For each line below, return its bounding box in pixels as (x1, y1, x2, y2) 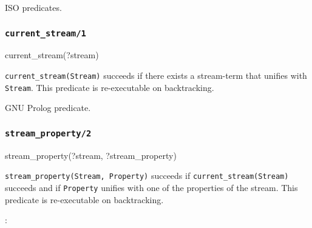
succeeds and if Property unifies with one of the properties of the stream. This (5, 181, 298, 193)
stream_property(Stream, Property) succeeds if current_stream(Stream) (5, 169, 289, 182)
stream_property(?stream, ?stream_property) (5, 149, 177, 161)
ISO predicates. (5, 1, 62, 13)
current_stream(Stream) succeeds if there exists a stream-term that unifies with (5, 69, 307, 81)
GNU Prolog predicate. (5, 101, 91, 114)
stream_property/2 (5, 128, 92, 138)
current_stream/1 (5, 28, 86, 38)
